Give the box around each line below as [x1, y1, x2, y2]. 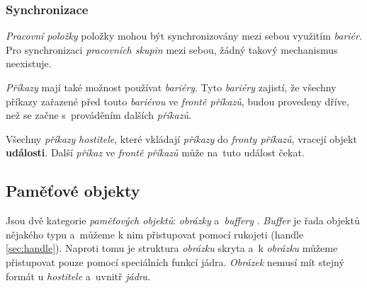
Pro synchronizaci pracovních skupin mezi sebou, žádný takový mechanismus [6, 42, 338, 57]
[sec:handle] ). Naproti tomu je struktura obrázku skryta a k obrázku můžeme [6, 241, 338, 255]
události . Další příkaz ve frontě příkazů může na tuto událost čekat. [6, 145, 305, 160]
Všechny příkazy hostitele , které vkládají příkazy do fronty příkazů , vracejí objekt [6, 131, 357, 146]
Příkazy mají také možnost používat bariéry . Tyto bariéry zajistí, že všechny [6, 80, 337, 94]
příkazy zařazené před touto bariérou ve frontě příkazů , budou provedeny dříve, [6, 93, 349, 108]
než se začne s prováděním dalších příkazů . [6, 108, 191, 122]
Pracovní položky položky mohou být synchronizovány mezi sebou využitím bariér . [6, 28, 362, 43]
